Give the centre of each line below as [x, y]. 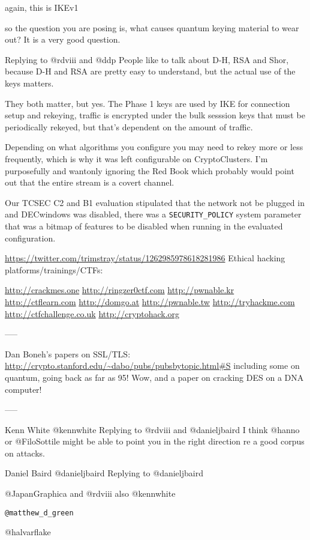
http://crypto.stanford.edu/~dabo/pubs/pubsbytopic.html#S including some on [152, 366]
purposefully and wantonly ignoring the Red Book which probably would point [150, 170]
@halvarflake [28, 532]
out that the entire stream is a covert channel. [90, 182]
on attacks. [25, 453]
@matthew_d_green [39, 513]
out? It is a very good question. [63, 39]
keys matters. [29, 83]
